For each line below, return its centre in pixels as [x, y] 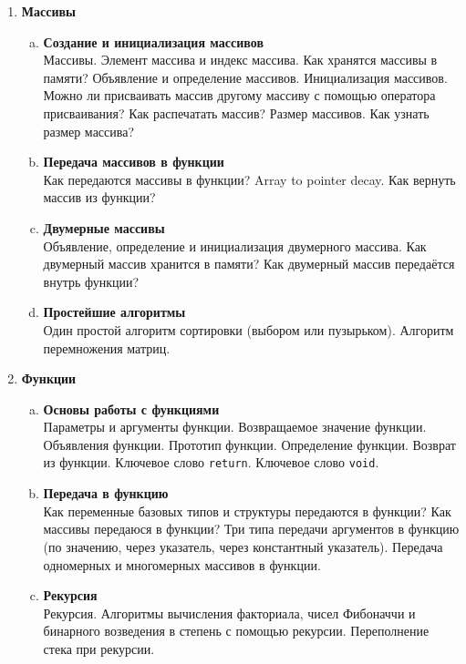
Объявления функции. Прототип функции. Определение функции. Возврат [249, 444]
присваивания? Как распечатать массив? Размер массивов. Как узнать [236, 112]
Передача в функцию [106, 493]
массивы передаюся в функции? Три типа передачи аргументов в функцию [251, 529]
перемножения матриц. [107, 347]
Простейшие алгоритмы [114, 312]
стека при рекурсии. [99, 648]
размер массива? [89, 131]
